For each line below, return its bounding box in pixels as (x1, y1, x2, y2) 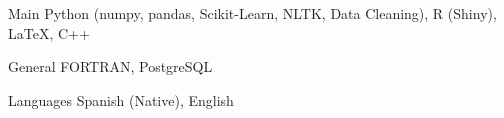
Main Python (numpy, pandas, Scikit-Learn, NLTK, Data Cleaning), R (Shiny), (8, 3, 497, 23)
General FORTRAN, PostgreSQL (8, 56, 213, 77)
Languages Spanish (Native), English (8, 89, 234, 110)
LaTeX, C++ (8, 22, 90, 43)
